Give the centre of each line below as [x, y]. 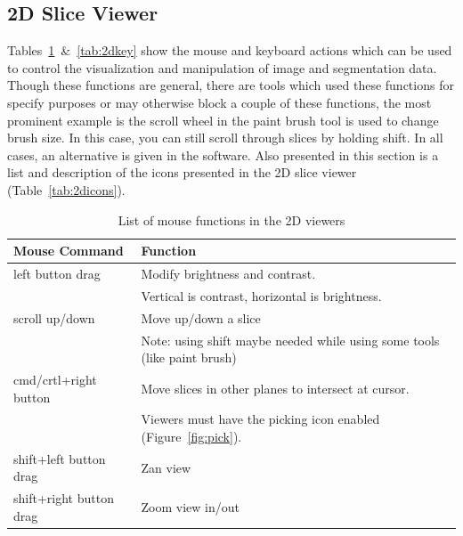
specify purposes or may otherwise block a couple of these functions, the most [219, 102]
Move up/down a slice [201, 317]
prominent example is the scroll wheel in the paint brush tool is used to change [223, 120]
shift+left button [60, 458]
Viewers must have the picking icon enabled [260, 419]
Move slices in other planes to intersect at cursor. [275, 388]
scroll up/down [54, 317]
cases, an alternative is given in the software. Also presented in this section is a [223, 154]
